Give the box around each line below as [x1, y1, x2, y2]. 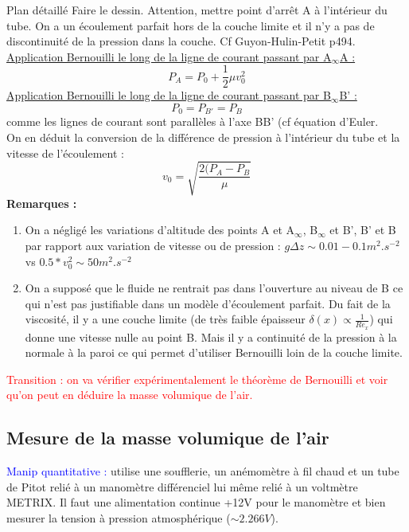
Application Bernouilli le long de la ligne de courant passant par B [6, 87, 331, 104]
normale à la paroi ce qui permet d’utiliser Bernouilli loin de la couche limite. [25, 344, 403, 361]
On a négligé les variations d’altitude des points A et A [25, 221, 295, 238]
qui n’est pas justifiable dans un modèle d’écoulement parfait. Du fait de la [25, 295, 391, 311]
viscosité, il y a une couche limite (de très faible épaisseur [25, 311, 306, 327]
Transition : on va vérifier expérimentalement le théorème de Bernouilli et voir [6, 370, 388, 387]
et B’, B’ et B [329, 221, 396, 238]
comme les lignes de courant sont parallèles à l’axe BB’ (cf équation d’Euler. [6, 113, 379, 130]
